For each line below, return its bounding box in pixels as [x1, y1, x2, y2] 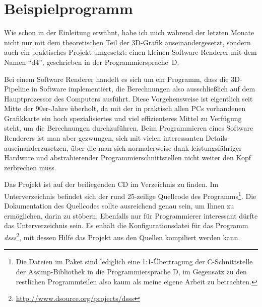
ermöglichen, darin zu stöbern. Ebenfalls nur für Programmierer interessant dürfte [4, 210, 258, 221]
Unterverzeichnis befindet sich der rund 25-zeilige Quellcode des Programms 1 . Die [4, 189, 256, 201]
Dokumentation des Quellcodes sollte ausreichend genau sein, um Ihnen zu [4, 200, 234, 211]
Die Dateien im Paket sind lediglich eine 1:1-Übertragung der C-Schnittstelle [16, 256, 253, 267]
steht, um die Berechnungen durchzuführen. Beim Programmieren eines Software [4, 123, 253, 133]
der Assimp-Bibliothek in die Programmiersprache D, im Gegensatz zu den [16, 266, 247, 276]
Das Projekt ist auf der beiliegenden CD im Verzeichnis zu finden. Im [4, 179, 219, 189]
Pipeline [4, 83, 29, 94]
